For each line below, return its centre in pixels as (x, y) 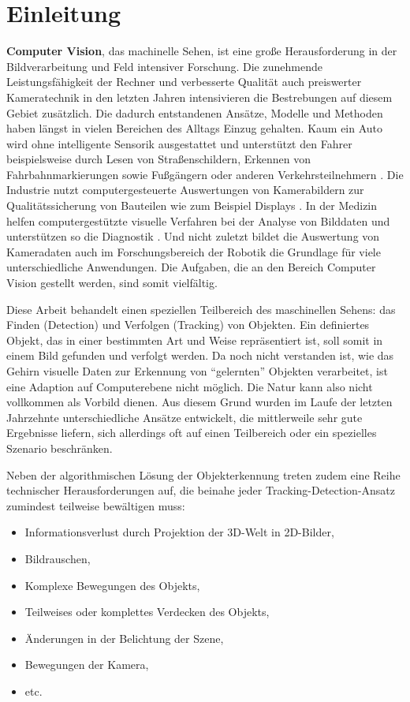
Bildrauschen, (58, 558)
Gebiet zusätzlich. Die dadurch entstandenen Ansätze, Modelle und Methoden (195, 112)
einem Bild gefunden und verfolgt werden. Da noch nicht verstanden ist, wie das (200, 355)
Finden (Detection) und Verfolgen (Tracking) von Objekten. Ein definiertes (188, 325)
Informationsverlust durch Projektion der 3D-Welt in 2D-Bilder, (179, 532)
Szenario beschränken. (60, 448)
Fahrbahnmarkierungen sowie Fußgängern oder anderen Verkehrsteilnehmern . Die (205, 174)
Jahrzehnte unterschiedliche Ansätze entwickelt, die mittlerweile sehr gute (184, 417)
